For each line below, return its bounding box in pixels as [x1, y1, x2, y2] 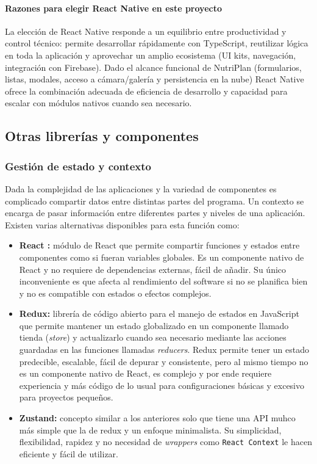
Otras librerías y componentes [5, 126, 199, 145]
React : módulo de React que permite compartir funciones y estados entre [19, 239, 300, 252]
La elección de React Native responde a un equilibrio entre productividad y [5, 24, 287, 37]
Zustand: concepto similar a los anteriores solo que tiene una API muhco [19, 411, 296, 424]
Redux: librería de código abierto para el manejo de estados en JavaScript [19, 307, 299, 320]
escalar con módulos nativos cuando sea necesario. [5, 96, 192, 109]
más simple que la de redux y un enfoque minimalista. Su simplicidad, [19, 423, 282, 436]
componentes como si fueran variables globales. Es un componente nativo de [19, 250, 304, 263]
